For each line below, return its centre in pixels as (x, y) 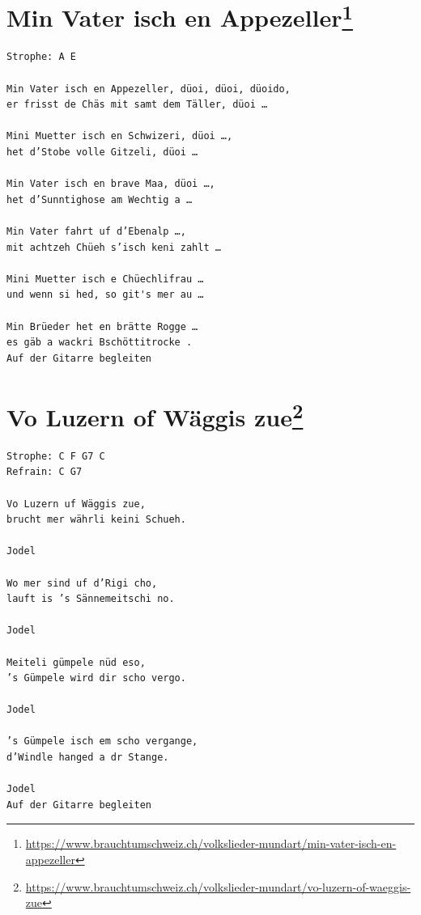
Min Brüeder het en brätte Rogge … (102, 326)
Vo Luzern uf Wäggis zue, (76, 504)
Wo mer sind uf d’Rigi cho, (82, 583)
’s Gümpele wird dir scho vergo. (96, 678)
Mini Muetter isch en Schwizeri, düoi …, (120, 136)
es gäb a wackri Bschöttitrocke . (100, 343)
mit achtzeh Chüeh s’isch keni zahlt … (114, 247)
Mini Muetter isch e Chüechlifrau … (105, 279)
